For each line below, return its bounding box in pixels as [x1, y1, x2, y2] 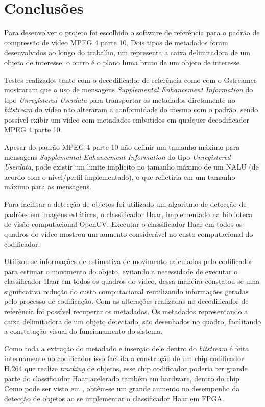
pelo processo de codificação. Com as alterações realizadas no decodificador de [4, 296, 249, 306]
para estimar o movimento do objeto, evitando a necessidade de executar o [4, 266, 238, 276]
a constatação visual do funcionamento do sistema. [4, 326, 163, 337]
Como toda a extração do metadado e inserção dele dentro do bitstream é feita [4, 343, 249, 353]
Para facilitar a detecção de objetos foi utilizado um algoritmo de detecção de [4, 199, 247, 209]
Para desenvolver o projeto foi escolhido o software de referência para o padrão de [4, 27, 260, 38]
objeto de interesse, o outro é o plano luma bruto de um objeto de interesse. [4, 57, 242, 67]
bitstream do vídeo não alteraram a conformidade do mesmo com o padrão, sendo [4, 104, 258, 115]
